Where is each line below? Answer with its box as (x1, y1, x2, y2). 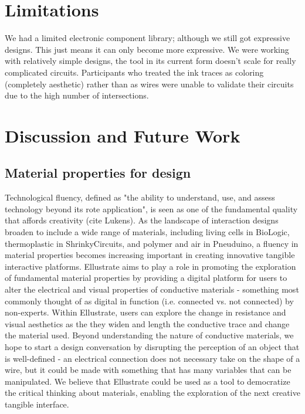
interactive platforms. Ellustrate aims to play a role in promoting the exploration (5, 260, 296, 272)
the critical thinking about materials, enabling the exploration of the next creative (5, 386, 300, 399)
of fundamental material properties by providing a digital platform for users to (5, 272, 287, 284)
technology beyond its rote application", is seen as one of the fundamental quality (5, 202, 298, 215)
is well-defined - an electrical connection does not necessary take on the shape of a (5, 352, 300, 364)
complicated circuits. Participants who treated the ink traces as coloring (5, 66, 264, 78)
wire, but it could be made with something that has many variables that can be (5, 364, 292, 376)
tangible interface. (5, 398, 69, 410)
